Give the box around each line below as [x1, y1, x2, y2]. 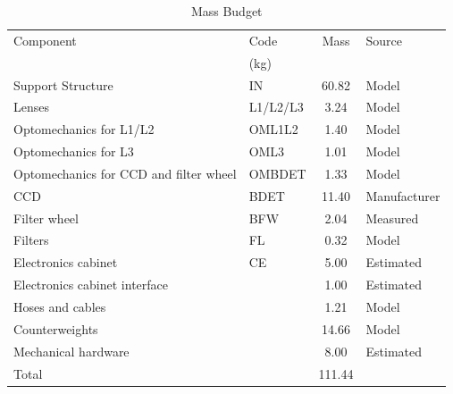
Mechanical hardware [13, 341, 130, 360]
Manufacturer [365, 186, 440, 205]
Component [13, 30, 77, 49]
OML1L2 [248, 120, 298, 138]
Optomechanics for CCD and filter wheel [13, 163, 237, 182]
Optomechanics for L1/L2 [13, 120, 155, 138]
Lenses [13, 97, 49, 116]
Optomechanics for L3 [13, 142, 134, 161]
